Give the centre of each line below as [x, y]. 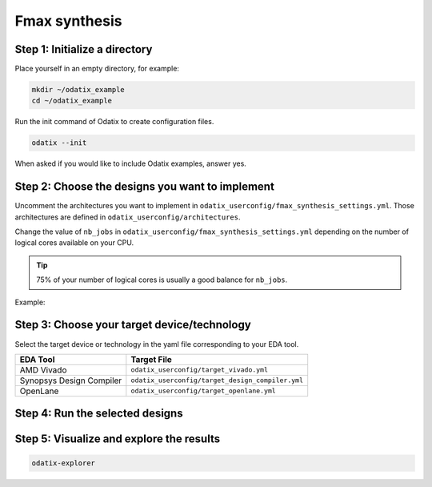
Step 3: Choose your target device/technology [133, 325]
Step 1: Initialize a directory [84, 49]
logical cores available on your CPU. [74, 243]
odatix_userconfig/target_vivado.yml [199, 370]
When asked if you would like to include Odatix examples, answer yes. [131, 163]
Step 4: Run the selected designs [99, 414]
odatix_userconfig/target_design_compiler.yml [217, 380]
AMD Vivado [43, 370]
